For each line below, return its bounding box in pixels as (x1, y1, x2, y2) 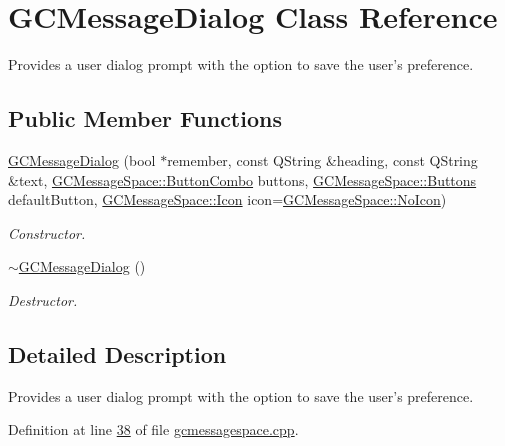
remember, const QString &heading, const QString (167, 149, 478, 170)
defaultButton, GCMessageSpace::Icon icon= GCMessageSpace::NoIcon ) (8, 189, 447, 210)
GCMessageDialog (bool (8, 149, 156, 170)
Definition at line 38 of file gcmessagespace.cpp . (8, 419, 299, 440)
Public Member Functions (8, 103, 282, 134)
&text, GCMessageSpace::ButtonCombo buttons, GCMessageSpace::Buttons (8, 169, 477, 190)
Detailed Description (8, 338, 227, 369)
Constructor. (8, 222, 86, 243)
